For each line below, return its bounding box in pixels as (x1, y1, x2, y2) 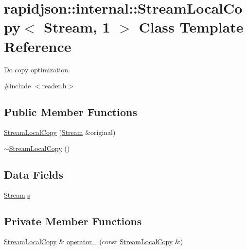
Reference (4, 36, 71, 56)
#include (4, 81, 31, 91)
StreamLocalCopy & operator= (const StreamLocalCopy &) (4, 236, 183, 247)
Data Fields (4, 167, 64, 182)
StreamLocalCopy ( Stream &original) (4, 127, 116, 137)
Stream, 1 (44, 17, 110, 37)
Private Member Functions (4, 214, 142, 229)
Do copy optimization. (4, 64, 70, 74)
